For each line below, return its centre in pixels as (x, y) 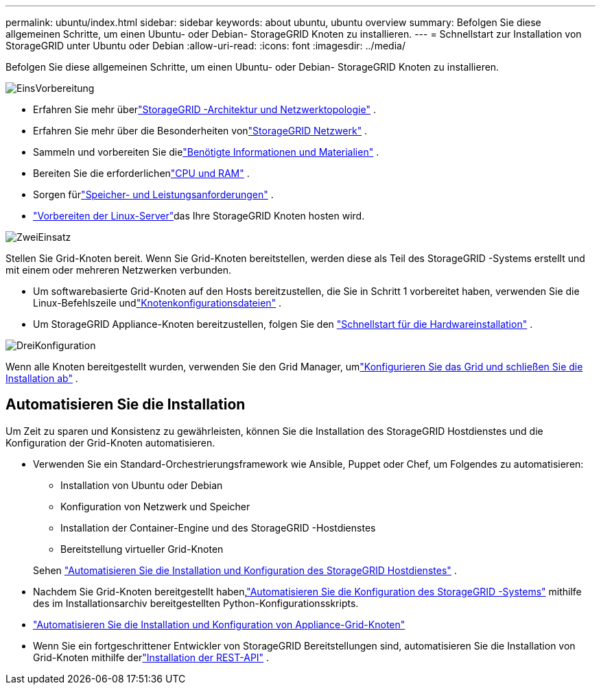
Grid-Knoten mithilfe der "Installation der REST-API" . (151, 657)
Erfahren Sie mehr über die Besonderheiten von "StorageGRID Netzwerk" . (200, 131)
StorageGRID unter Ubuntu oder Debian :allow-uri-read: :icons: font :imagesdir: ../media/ (205, 46)
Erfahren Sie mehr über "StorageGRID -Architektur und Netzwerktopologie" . (204, 109)
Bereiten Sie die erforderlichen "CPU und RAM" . (141, 173)
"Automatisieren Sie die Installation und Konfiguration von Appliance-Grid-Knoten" (219, 624)
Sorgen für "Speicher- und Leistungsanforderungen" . (153, 194)
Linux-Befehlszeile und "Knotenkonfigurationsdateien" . (157, 303)
